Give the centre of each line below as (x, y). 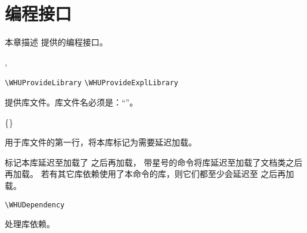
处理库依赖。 (30, 224)
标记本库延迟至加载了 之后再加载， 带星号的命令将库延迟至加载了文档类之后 (154, 162)
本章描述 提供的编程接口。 (56, 42)
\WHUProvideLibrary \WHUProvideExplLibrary (92, 83)
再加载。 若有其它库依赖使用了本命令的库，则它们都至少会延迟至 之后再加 (150, 174)
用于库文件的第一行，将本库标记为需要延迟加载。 (101, 142)
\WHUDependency (35, 205)
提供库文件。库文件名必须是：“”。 (72, 102)
